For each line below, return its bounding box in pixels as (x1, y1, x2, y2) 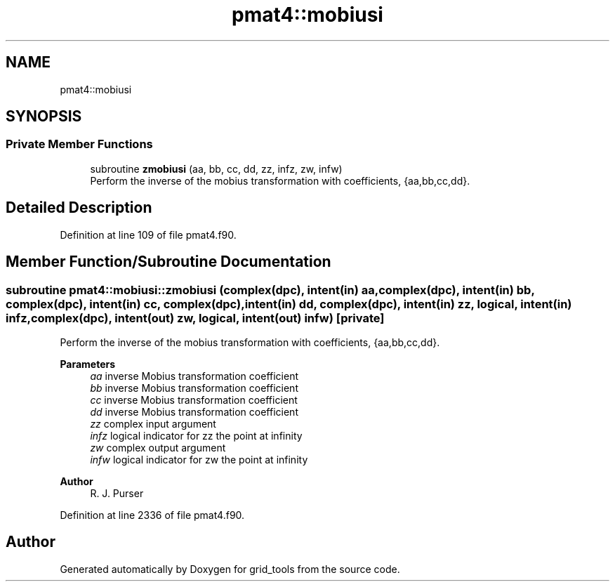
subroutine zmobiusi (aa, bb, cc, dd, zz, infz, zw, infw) (90, 162, 343, 175)
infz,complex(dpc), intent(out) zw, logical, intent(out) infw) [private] (6, 310, 385, 325)
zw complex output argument (90, 441, 226, 454)
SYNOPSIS (6, 107, 82, 126)
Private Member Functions (6, 137, 153, 152)
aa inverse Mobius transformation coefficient (90, 369, 298, 382)
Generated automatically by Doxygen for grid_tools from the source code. (60, 562, 400, 575)
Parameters (60, 357, 116, 370)
